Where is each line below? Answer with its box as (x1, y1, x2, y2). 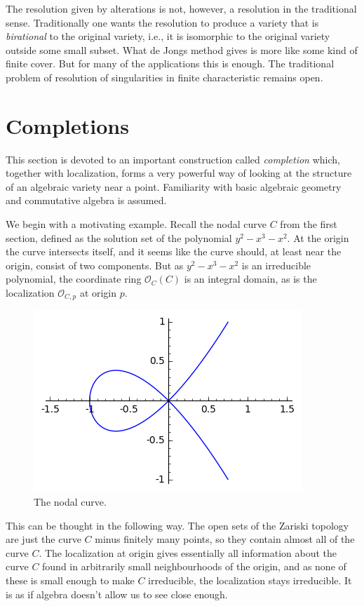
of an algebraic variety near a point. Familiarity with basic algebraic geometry (6, 179, 342, 194)
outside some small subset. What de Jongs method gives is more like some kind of (6, 42, 358, 57)
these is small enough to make (6, 573, 135, 588)
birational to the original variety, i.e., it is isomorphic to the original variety (6, 29, 330, 43)
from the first (280, 217, 337, 231)
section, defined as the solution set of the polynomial (6, 230, 232, 245)
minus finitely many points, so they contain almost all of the (95, 532, 355, 546)
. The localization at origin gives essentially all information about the (39, 545, 337, 560)
